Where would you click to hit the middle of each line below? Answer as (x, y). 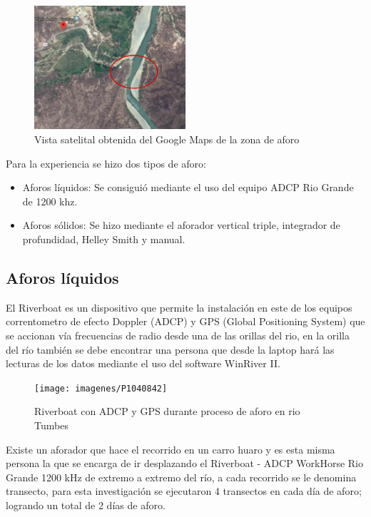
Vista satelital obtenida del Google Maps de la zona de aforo (167, 139)
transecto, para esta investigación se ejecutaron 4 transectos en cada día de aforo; (184, 491)
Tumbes (51, 425)
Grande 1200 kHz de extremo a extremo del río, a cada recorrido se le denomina (181, 477)
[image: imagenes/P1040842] (101, 388)
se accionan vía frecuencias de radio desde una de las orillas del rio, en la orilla (178, 335)
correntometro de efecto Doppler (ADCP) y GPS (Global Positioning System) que (185, 321)
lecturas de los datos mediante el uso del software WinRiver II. (143, 363)
